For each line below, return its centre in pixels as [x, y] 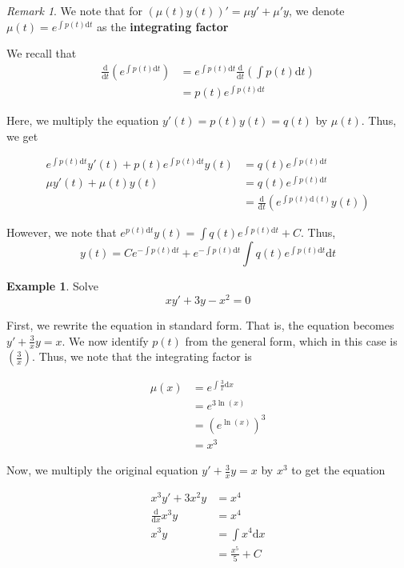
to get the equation [338, 470]
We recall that [42, 53]
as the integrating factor [163, 26]
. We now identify [105, 340]
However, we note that [62, 232]
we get [22, 136]
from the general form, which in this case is [291, 340]
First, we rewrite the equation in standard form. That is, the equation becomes [200, 325]
